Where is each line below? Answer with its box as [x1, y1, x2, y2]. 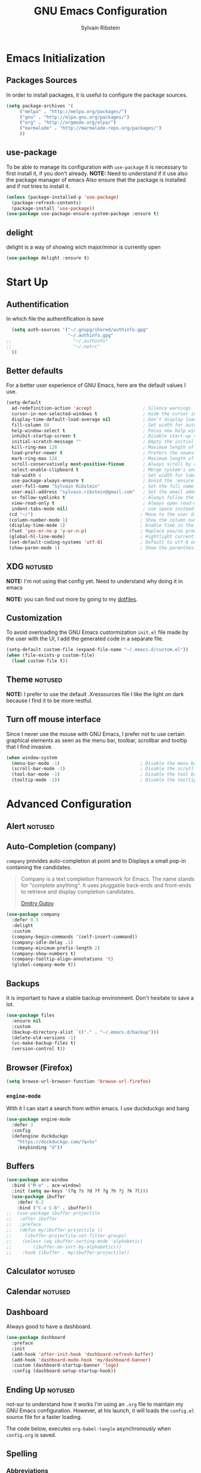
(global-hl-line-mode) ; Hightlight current [8, 533, 194, 540]
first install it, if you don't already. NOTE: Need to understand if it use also [6, 169, 188, 177]
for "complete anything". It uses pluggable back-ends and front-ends [20, 882, 191, 889]
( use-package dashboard [6, 1335, 66, 1341]
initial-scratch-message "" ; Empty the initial [11, 439, 194, 445]
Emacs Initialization [6, 51, 106, 65]
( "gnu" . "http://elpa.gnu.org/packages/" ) [19, 114, 130, 120]
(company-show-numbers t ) [11, 950, 77, 956]
